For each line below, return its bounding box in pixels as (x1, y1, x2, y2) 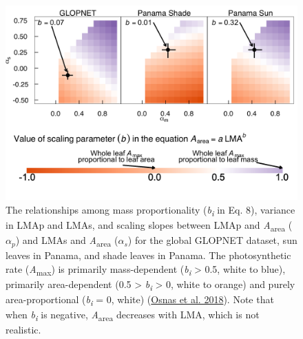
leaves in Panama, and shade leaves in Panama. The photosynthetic (6, 248, 291, 263)
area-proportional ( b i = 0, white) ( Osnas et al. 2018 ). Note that (6, 292, 274, 308)
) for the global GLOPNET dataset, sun (127, 233, 297, 247)
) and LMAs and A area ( (15, 233, 118, 249)
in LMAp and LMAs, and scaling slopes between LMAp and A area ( (6, 218, 293, 234)
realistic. (6, 322, 41, 337)
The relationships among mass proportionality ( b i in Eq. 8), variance (6, 202, 295, 218)
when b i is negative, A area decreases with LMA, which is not (6, 307, 260, 324)
